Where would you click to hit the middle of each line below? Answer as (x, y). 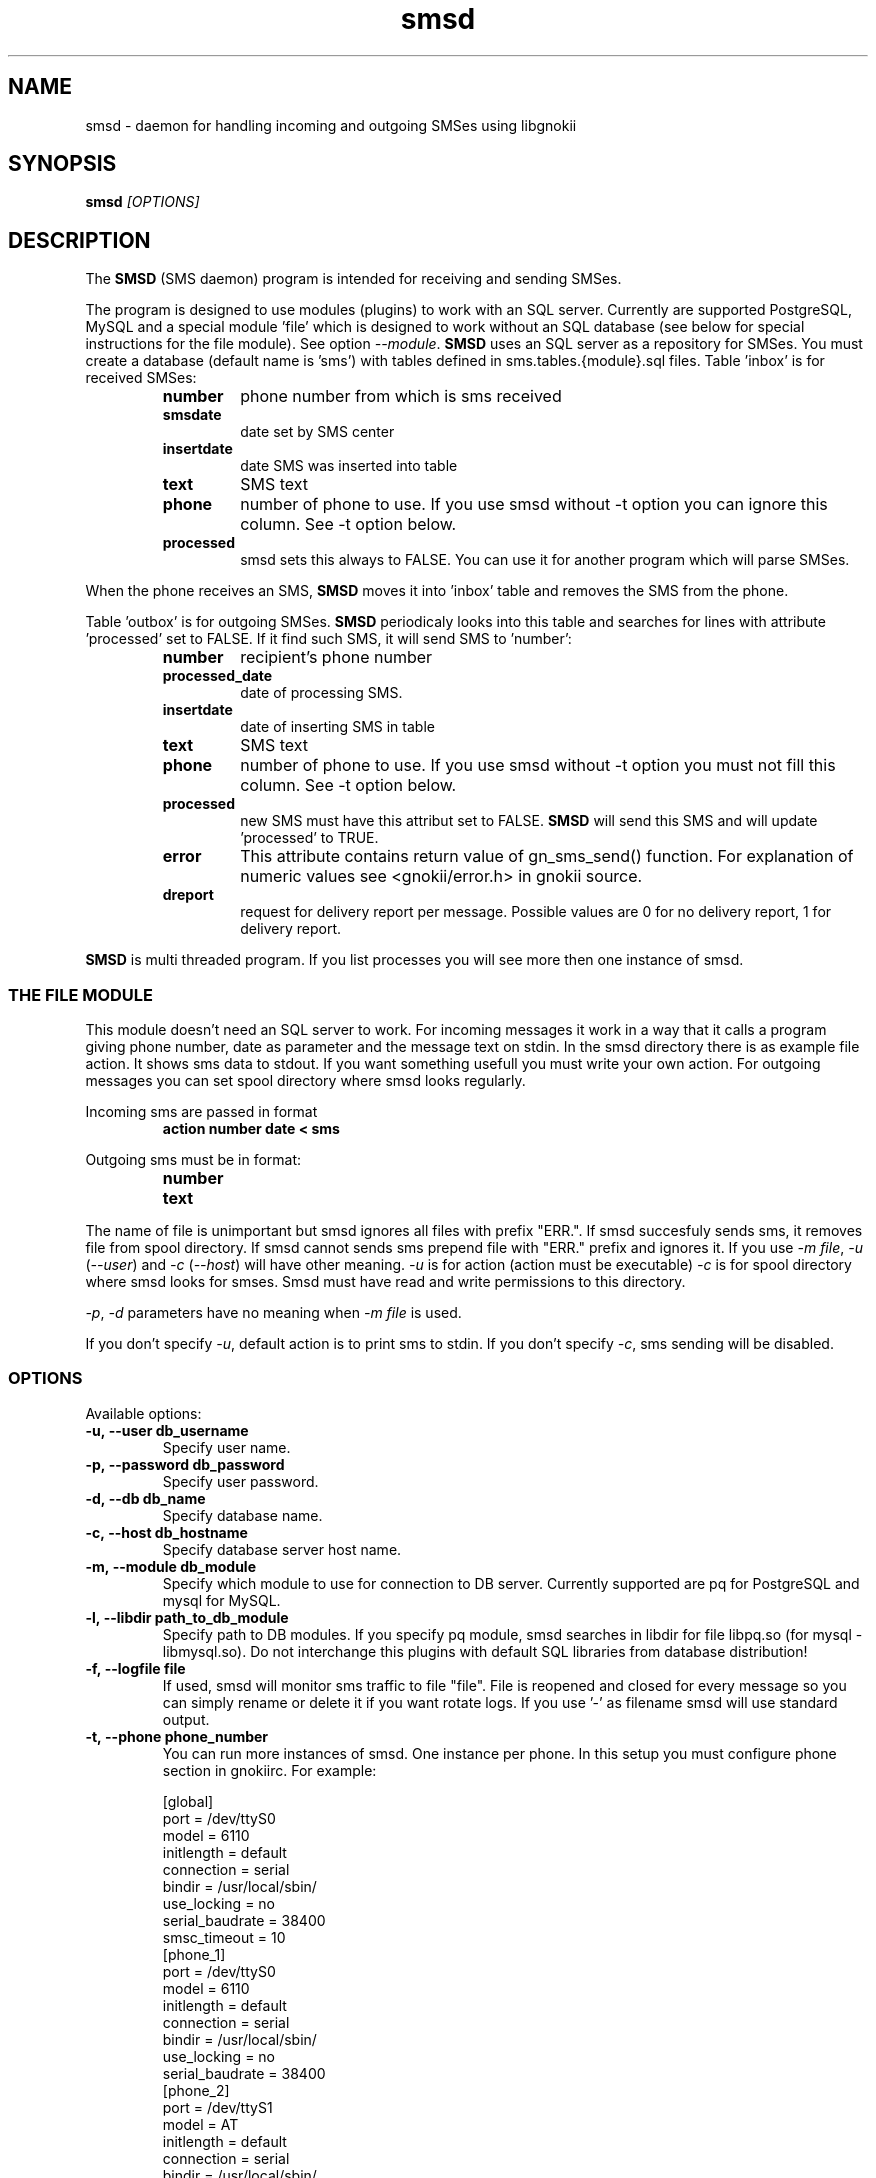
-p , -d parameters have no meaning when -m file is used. (273, 1313)
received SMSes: (141, 378)
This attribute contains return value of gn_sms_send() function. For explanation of (547, 856)
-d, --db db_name (145, 1498)
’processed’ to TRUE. (309, 838)
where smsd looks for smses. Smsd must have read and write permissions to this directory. (385, 1282)
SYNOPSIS (62, 164)
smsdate (192, 415)
